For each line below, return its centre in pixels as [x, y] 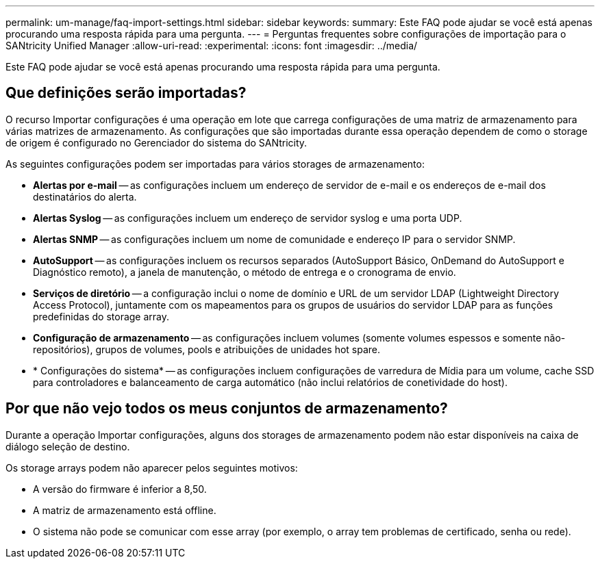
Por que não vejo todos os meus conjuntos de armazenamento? [227, 409]
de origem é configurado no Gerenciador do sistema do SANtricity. [157, 142]
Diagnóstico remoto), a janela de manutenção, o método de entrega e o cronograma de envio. [245, 272]
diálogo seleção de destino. [68, 446]
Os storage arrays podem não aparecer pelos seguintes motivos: [152, 467]
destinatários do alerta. [85, 196]
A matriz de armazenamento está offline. [125, 510]
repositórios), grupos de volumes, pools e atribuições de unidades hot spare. [207, 349]
